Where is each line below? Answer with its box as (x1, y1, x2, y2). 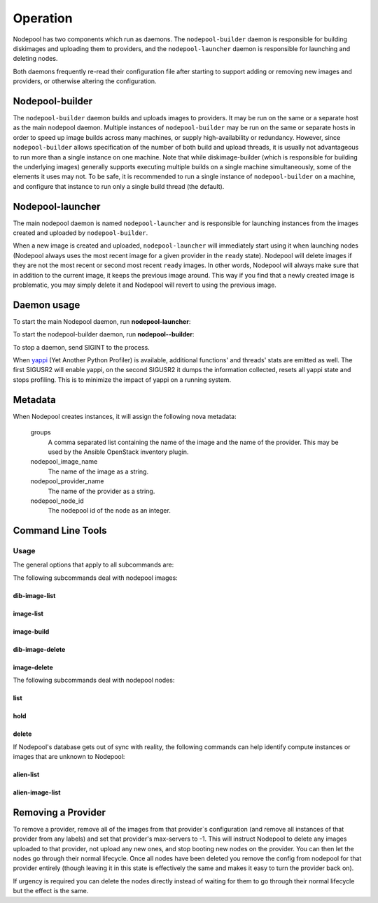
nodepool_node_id (30, 497, 84, 505)
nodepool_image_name (30, 457, 98, 466)
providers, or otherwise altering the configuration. (13, 77, 157, 85)
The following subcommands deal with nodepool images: (13, 574, 178, 582)
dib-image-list (13, 591, 56, 599)
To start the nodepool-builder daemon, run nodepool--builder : (13, 330, 195, 339)
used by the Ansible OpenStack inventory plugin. (48, 448, 189, 456)
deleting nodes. (13, 55, 58, 63)
